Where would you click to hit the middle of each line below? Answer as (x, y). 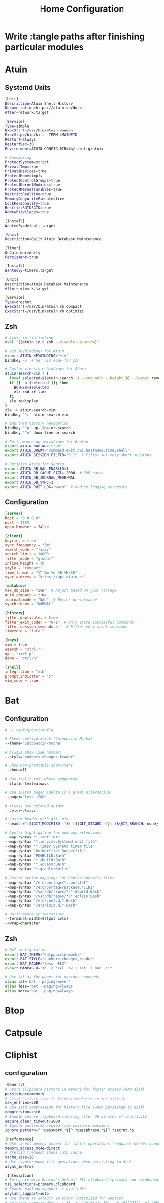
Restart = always (20, 140)
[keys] (12, 640)
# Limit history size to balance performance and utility (65, 1098)
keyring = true (20, 541)
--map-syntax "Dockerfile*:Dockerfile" (46, 851)
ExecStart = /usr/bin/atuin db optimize (44, 311)
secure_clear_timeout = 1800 (32, 1121)
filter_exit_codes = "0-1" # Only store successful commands (70, 622)
